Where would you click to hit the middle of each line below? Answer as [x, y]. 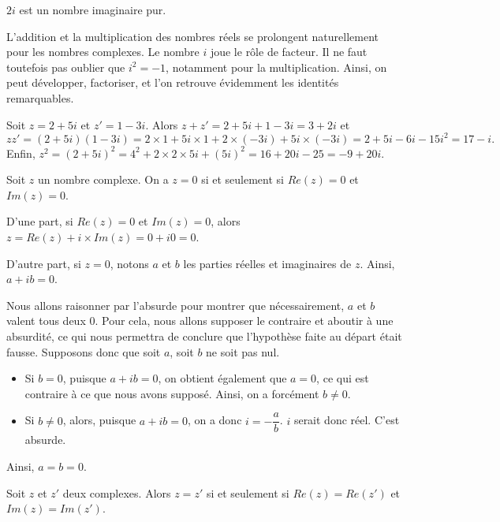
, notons [129, 263]
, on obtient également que [222, 378]
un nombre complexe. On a [103, 179]
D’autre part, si [44, 263]
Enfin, [21, 153]
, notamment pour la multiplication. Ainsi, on [276, 67]
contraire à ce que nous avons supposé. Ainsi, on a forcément [172, 393]
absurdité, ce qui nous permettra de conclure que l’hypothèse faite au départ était [204, 336]
